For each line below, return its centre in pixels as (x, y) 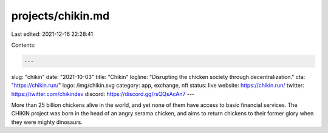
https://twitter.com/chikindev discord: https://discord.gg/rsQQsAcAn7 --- (103, 94)
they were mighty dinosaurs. (47, 122)
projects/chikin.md (60, 16)
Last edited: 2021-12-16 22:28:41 (52, 34)
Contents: (23, 45)
